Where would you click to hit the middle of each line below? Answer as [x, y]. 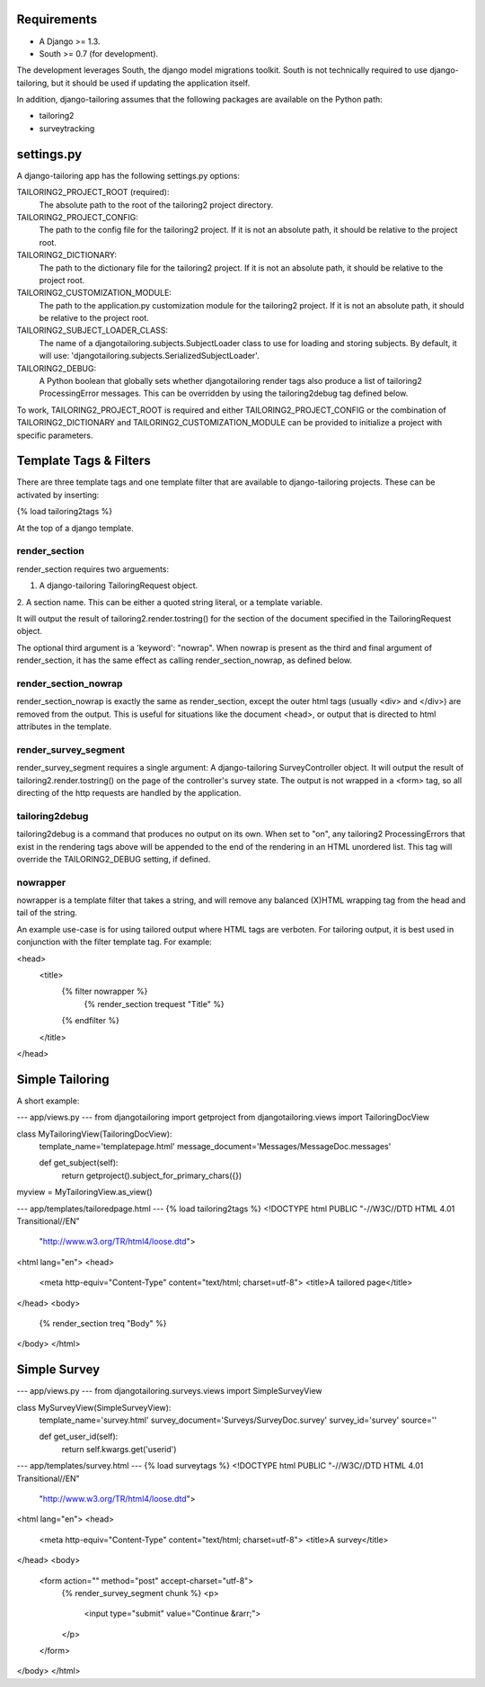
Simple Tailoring [63, 1079]
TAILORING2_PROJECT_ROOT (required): [93, 192]
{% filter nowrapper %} [105, 991]
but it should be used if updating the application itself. [150, 83]
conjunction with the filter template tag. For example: [115, 942]
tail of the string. [47, 913]
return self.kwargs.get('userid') [119, 1449]
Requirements [57, 19]
